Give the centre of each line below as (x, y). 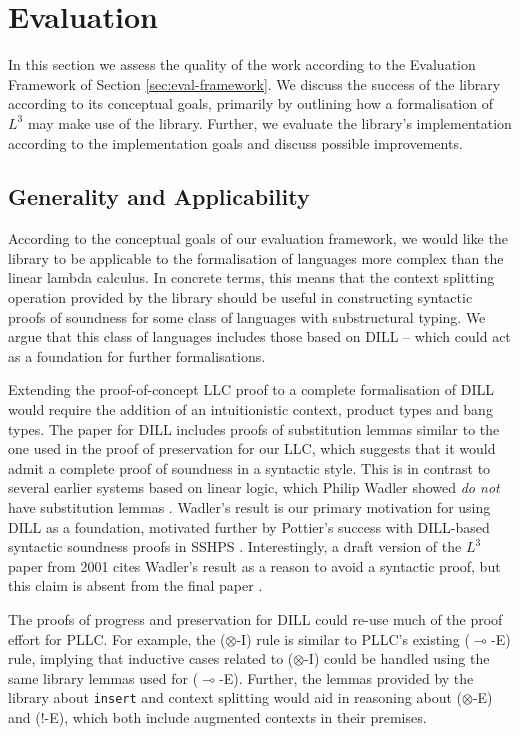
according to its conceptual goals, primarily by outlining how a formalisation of (250, 103)
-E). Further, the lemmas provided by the (346, 677)
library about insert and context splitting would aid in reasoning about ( (235, 697)
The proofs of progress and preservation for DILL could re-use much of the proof (255, 618)
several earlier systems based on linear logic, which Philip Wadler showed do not (254, 487)
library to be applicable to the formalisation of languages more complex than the (256, 257)
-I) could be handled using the (397, 658)
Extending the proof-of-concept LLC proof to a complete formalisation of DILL (251, 389)
